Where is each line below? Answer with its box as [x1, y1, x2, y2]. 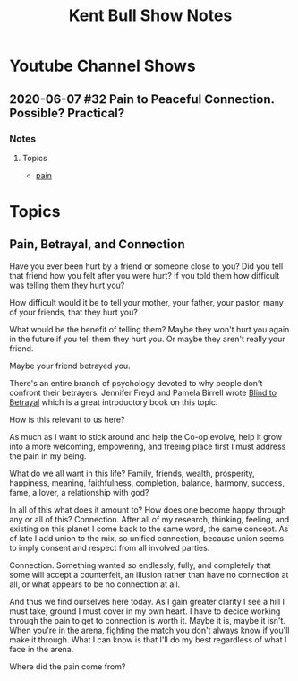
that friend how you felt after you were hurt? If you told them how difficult [9, 270, 280, 280]
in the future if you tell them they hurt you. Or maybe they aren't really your [9, 333, 286, 344]
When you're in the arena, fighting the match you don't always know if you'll [9, 625, 290, 635]
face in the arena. [9, 643, 74, 654]
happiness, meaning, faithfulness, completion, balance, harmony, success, [9, 477, 285, 488]
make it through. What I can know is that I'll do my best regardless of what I [9, 634, 287, 645]
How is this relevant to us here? [9, 414, 125, 425]
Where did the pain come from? [9, 660, 126, 672]
